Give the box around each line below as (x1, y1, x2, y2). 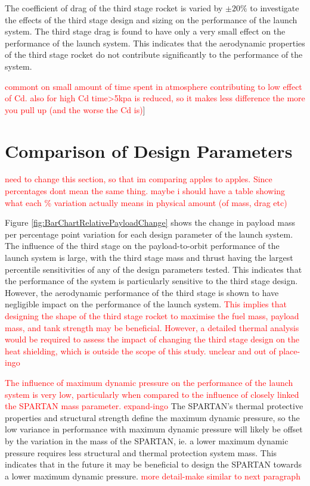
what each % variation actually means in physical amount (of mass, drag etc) (5, 196, 287, 208)
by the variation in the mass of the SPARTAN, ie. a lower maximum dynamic (5, 434, 289, 447)
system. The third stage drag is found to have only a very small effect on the (5, 25, 286, 38)
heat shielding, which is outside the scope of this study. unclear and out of (5, 344, 276, 357)
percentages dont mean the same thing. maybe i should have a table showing (5, 185, 286, 197)
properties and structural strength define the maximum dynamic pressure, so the (5, 411, 300, 423)
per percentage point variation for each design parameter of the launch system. (5, 228, 293, 240)
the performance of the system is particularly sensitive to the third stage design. (5, 275, 298, 287)
